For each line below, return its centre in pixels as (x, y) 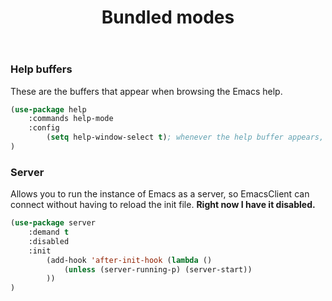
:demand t (49, 232)
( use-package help (48, 109)
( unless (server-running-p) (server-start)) (158, 269)
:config (44, 128)
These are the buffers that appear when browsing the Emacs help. (146, 91)
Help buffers (41, 69)
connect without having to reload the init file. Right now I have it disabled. (163, 205)
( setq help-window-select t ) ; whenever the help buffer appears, (185, 137)
